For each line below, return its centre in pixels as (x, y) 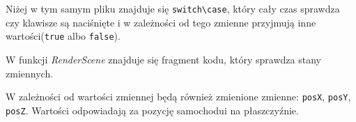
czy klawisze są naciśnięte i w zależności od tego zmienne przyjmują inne (161, 22)
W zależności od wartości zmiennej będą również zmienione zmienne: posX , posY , (178, 97)
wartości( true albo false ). (63, 36)
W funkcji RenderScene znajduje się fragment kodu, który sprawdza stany (163, 59)
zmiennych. (30, 73)
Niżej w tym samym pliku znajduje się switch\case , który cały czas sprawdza (173, 8)
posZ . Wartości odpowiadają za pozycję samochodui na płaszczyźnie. (152, 110)
